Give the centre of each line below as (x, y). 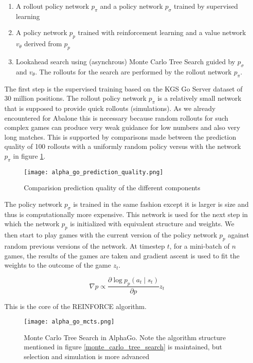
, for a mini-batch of (199, 245)
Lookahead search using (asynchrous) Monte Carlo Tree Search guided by (126, 61)
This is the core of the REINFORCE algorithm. (76, 306)
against (238, 235)
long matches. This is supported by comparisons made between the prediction (120, 136)
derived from (43, 44)
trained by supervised (206, 6)
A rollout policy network (53, 6)
